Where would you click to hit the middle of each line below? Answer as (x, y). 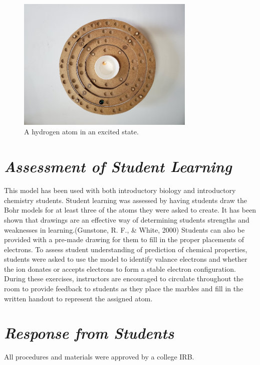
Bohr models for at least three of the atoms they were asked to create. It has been (130, 210)
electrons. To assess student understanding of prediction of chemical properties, (126, 249)
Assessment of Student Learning (118, 166)
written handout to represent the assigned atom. (78, 298)
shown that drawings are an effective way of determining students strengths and (127, 219)
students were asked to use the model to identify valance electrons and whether (126, 259)
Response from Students (89, 333)
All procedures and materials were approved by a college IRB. (99, 357)
